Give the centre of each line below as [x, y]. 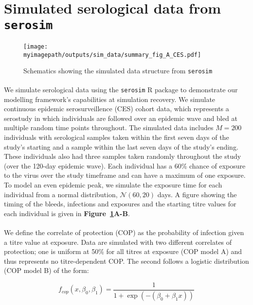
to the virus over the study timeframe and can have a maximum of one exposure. [125, 175]
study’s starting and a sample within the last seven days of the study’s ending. [121, 146]
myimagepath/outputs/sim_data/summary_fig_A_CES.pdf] [112, 55]
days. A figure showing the [197, 194]
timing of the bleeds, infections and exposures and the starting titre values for [120, 204]
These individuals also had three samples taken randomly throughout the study [123, 156]
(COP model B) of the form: [46, 270]
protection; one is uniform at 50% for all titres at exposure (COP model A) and [123, 251]
